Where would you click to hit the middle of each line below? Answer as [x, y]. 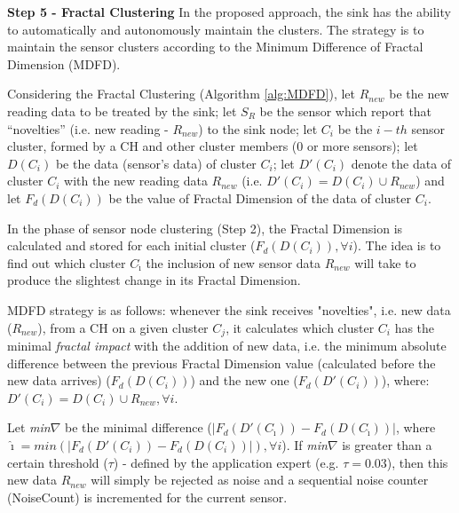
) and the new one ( [244, 380]
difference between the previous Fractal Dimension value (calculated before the [222, 363]
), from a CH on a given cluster [123, 327]
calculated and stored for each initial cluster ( [131, 245]
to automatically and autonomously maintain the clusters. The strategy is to [216, 29]
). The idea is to [397, 245]
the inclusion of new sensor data [233, 262]
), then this [417, 462]
